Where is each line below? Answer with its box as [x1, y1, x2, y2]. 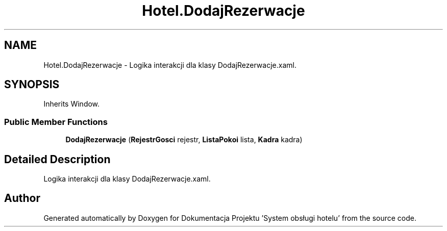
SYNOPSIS [4, 78, 60, 91]
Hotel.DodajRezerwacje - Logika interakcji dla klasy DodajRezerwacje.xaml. [43, 60, 296, 69]
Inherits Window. [43, 99, 100, 109]
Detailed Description [4, 152, 111, 166]
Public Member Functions [4, 116, 108, 127]
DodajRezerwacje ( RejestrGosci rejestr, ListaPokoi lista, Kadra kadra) [65, 135, 303, 144]
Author [4, 192, 40, 205]
